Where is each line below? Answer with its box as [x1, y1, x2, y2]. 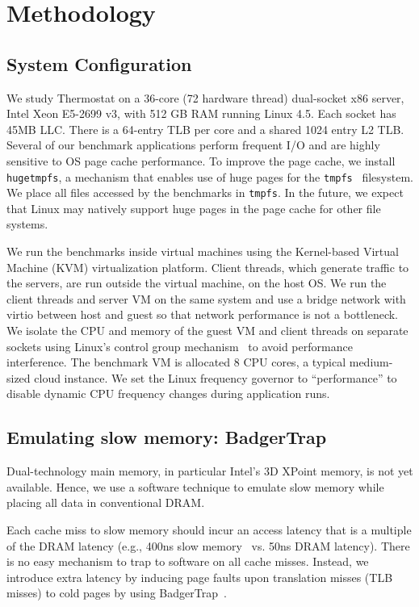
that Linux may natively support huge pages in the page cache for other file [6, 199, 381, 216]
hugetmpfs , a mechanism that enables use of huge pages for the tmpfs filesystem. [6, 168, 413, 185]
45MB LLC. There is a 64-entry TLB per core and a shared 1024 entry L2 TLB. [6, 120, 404, 137]
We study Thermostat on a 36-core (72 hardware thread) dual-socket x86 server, [6, 89, 404, 106]
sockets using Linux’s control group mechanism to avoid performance [6, 337, 353, 354]
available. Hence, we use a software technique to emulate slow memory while [6, 478, 384, 495]
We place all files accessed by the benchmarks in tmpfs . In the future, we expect [6, 184, 404, 201]
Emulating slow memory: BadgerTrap [6, 425, 327, 450]
